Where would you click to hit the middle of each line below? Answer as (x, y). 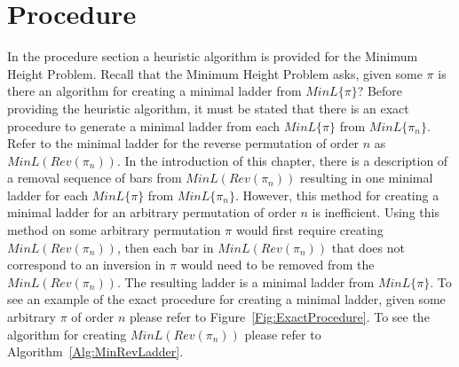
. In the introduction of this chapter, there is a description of (282, 160)
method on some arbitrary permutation (114, 230)
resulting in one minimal (366, 178)
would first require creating (309, 230)
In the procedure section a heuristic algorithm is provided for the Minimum (213, 56)
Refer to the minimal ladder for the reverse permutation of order (183, 143)
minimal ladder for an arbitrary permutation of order (152, 212)
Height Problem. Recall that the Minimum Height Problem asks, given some (215, 73)
